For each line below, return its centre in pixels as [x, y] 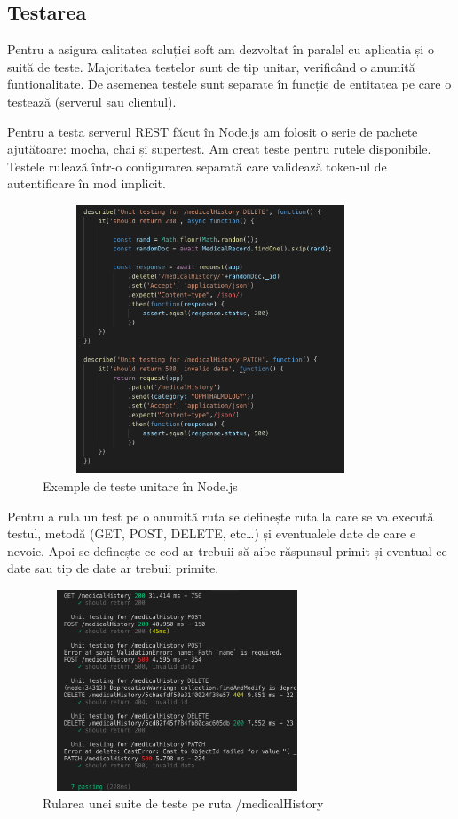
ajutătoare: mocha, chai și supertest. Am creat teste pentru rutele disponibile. [219, 149]
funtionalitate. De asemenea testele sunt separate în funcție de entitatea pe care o [229, 84]
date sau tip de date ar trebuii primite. [113, 568]
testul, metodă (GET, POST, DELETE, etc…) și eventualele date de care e [212, 533]
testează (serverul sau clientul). [92, 101]
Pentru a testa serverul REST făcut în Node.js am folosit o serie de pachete [213, 131]
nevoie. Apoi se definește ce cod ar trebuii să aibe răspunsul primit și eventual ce [227, 550]
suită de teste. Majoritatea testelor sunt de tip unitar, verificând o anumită [211, 66]
